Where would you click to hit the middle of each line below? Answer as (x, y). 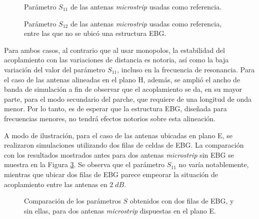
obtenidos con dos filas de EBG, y (182, 201)
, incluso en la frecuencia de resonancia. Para (186, 69)
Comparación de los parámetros (72, 201)
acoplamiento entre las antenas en (56, 184)
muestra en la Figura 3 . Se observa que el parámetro (84, 164)
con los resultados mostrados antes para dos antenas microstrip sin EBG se (119, 154)
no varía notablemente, (214, 164)
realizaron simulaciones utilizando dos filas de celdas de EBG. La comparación (124, 145)
